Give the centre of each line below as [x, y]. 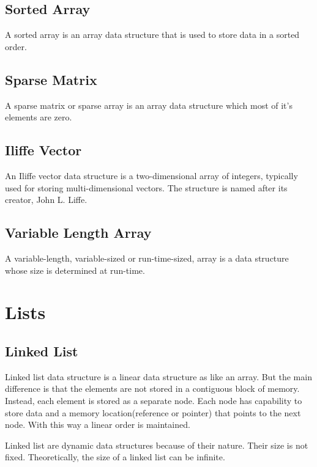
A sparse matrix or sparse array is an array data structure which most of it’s [149, 105]
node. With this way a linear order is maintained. [98, 425]
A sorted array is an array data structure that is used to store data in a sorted [152, 35]
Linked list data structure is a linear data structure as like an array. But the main [158, 376]
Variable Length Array [78, 233]
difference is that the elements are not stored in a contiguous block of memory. [152, 388]
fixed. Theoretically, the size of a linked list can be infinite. [115, 457]
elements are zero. [39, 117]
